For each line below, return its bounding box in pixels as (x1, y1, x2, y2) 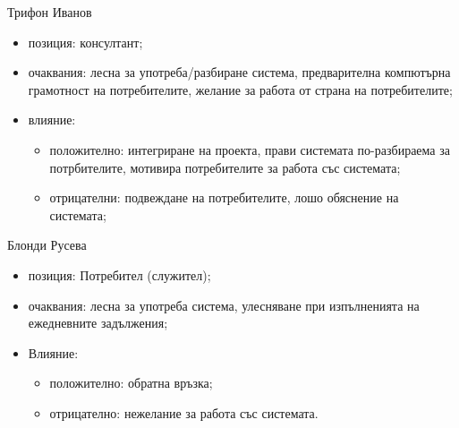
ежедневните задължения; (28, 313, 168, 332)
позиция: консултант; (28, 32, 143, 51)
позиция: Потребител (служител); (28, 265, 211, 284)
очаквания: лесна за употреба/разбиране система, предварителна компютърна (28, 63, 451, 81)
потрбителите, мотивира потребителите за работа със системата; (49, 158, 401, 176)
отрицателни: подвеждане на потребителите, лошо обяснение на (49, 188, 399, 207)
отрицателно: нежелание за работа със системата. (49, 403, 319, 422)
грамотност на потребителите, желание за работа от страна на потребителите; (28, 80, 453, 98)
